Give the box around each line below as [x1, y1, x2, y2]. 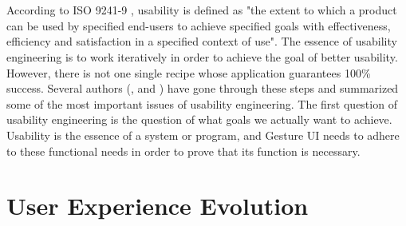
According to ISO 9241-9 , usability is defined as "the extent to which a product [6, 2, 397, 18]
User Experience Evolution [6, 189, 309, 222]
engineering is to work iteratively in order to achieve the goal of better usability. [6, 48, 398, 65]
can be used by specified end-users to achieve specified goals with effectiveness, [6, 17, 391, 34]
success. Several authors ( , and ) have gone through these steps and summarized [6, 80, 399, 97]
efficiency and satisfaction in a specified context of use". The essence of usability [6, 33, 397, 50]
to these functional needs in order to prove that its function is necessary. [6, 142, 361, 159]
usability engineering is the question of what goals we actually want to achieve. [6, 111, 392, 128]
